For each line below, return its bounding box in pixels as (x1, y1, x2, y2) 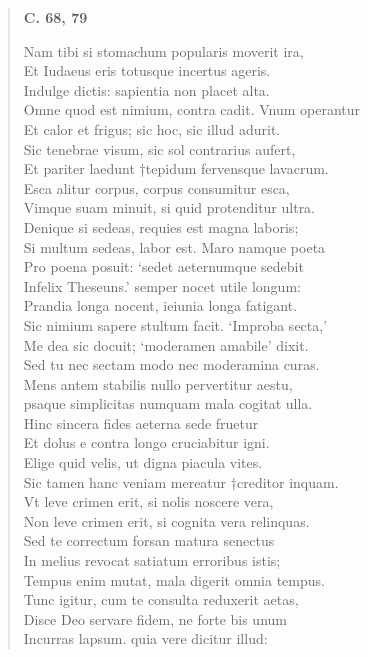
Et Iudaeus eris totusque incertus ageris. (23, 60, 271, 81)
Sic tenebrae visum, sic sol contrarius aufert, (23, 138, 296, 159)
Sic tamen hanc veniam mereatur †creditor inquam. (23, 471, 339, 492)
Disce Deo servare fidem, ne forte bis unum (23, 608, 287, 629)
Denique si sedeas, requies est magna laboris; (23, 216, 299, 237)
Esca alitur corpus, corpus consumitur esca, (23, 177, 290, 198)
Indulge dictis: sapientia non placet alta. (23, 79, 270, 100)
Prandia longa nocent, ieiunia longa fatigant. (23, 295, 298, 316)
